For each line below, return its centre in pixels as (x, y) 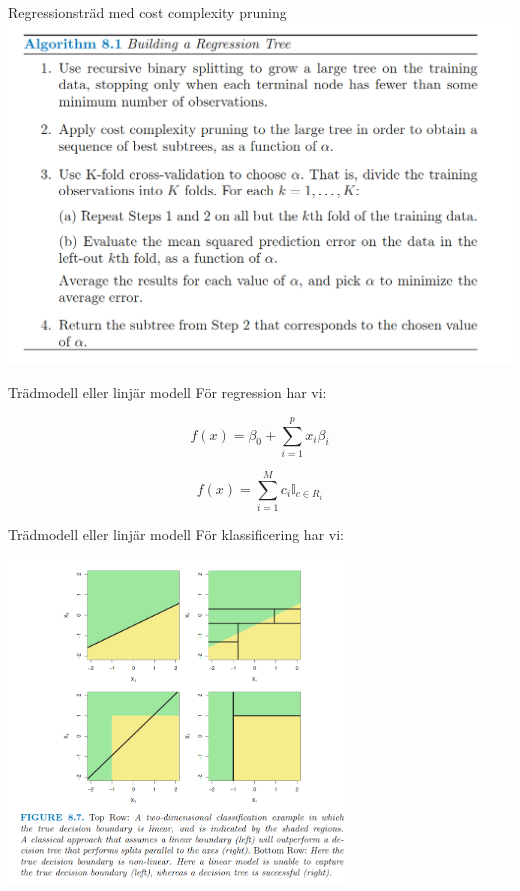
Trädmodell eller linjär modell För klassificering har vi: (176, 534)
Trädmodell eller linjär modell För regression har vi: (167, 392)
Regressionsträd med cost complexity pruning (147, 12)
